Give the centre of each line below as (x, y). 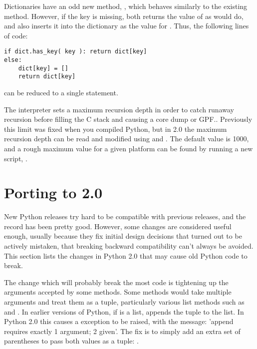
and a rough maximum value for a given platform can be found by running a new (128, 148)
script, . (16, 158)
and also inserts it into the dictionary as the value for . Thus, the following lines (127, 26)
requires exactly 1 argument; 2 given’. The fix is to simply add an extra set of (122, 331)
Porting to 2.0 (53, 192)
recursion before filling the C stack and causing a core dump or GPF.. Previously (128, 119)
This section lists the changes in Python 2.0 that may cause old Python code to (126, 255)
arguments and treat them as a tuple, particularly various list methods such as (124, 302)
